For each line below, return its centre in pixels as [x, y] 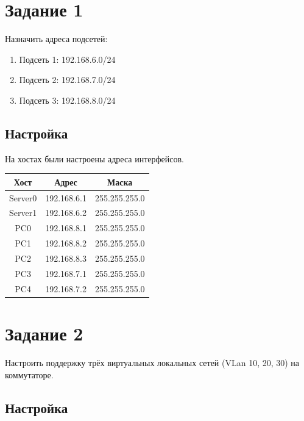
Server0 [23, 197]
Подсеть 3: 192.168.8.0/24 [67, 100]
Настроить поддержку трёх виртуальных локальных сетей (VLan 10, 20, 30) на [152, 362]
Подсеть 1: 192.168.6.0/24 [67, 59]
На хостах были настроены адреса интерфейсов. [94, 158]
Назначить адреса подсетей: [56, 39]
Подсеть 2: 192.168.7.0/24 [67, 80]
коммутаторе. [29, 374]
